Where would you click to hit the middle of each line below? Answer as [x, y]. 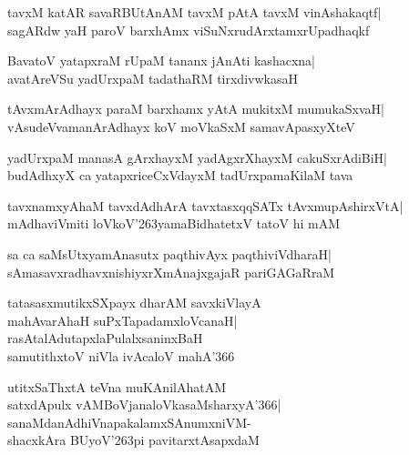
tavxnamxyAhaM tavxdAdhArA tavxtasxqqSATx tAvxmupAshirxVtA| [205, 205]
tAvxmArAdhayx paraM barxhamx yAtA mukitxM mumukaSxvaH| [196, 109]
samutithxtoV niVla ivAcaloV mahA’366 [121, 355]
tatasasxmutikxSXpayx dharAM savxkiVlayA [134, 303]
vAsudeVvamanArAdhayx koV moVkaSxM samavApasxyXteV [181, 126]
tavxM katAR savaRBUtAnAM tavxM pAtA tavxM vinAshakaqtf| [194, 12]
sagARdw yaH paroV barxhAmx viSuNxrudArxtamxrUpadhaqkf [189, 30]
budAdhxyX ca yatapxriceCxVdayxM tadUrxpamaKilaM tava [180, 175]
